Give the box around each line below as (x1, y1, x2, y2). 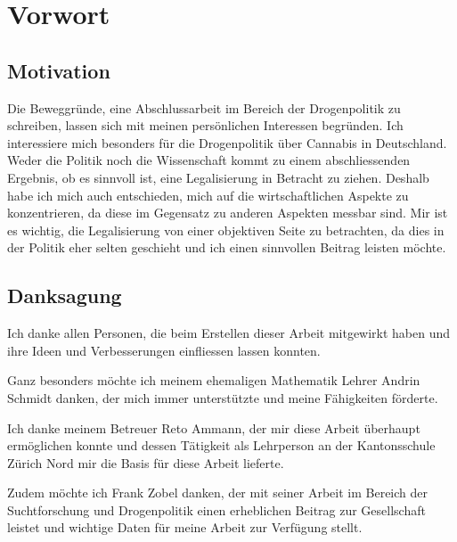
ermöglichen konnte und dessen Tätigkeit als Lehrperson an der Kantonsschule (7, 436, 436, 455)
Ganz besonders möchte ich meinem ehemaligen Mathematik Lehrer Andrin (7, 371, 420, 390)
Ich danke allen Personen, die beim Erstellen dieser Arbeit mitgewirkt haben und (7, 324, 451, 342)
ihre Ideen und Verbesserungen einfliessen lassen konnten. (7, 341, 321, 359)
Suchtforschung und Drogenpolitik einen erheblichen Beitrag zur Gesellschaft (7, 500, 426, 519)
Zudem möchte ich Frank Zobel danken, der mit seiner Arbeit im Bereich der (7, 483, 428, 502)
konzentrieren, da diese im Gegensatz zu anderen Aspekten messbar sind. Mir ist (7, 203, 448, 222)
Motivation (7, 56, 110, 84)
